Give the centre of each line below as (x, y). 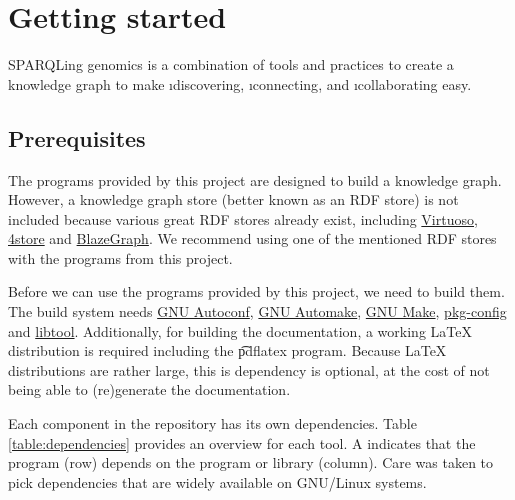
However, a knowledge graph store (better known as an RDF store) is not (233, 199)
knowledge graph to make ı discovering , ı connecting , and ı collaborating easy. (240, 83)
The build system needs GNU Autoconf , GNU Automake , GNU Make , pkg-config (257, 311)
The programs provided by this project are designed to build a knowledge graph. (255, 179)
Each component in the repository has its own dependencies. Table (212, 423)
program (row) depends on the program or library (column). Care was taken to (251, 462)
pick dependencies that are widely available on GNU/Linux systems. (217, 481)
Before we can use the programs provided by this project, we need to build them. (256, 291)
